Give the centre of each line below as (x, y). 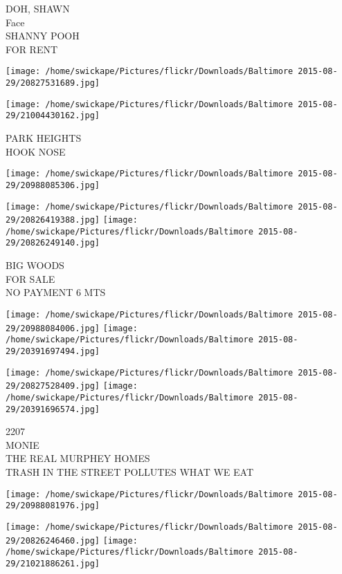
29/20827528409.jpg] (53, 386)
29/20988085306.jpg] (53, 185)
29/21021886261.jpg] (53, 563)
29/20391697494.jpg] (53, 351)
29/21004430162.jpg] (53, 116)
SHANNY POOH (43, 36)
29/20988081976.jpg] (53, 506)
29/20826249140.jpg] (53, 243)
